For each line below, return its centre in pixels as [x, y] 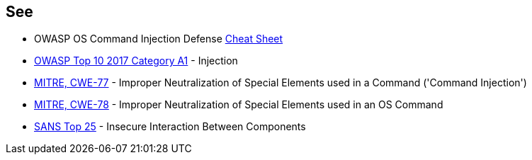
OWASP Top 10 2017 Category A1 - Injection [136, 61]
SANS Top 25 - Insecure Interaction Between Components [170, 127]
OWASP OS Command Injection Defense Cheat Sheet [159, 39]
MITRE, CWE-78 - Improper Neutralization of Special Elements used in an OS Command [239, 105]
